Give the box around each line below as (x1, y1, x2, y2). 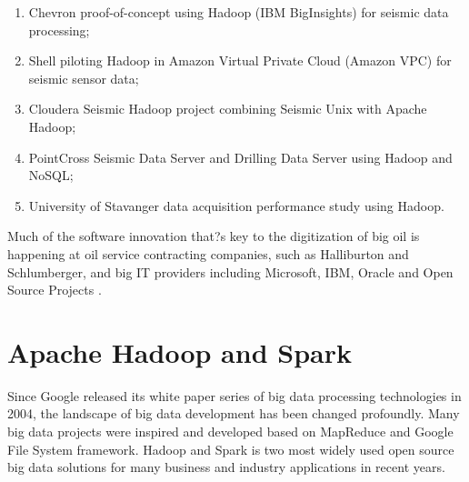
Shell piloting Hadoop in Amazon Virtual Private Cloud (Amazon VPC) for (28, 51, 452, 70)
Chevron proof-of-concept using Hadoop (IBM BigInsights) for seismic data (28, 3, 449, 21)
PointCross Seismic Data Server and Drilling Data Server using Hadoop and (28, 147, 453, 166)
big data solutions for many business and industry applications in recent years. (7, 457, 445, 477)
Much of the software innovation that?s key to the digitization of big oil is (7, 226, 420, 246)
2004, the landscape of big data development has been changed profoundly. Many (7, 404, 460, 423)
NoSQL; (28, 166, 74, 185)
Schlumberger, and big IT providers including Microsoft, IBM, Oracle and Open (7, 262, 454, 281)
